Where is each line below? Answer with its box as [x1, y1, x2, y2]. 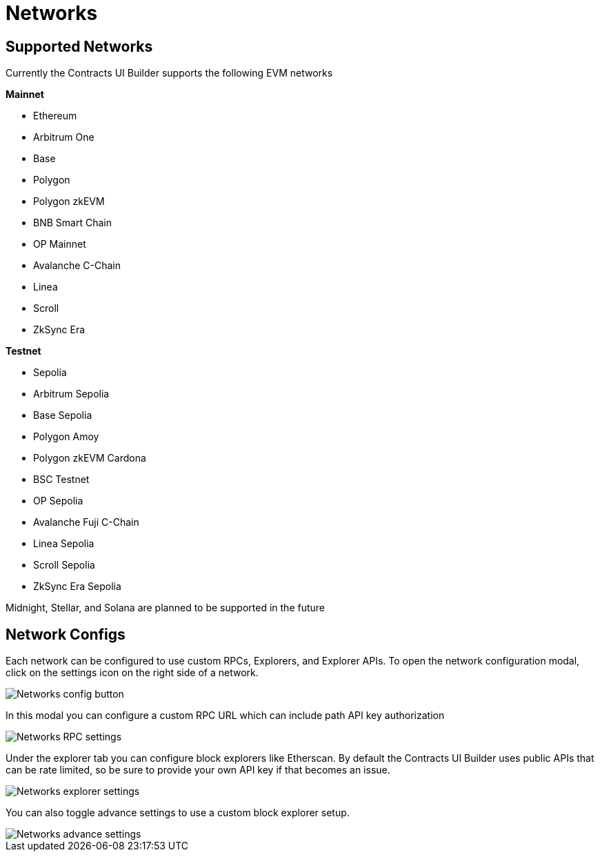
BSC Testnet [33, 473, 90, 486]
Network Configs [6, 625, 126, 643]
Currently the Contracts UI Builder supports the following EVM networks [6, 67, 333, 79]
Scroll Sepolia [33, 559, 95, 571]
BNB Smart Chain [33, 217, 112, 229]
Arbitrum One [33, 131, 94, 144]
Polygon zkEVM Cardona [33, 452, 146, 464]
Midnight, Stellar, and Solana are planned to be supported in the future [6, 602, 325, 614]
